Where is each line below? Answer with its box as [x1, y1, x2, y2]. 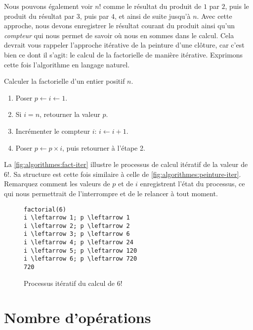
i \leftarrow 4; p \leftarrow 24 [24, 239, 133, 246]
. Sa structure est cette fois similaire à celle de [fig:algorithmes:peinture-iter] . [9, 168, 241, 179]
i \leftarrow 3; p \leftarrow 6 [24, 230, 130, 238]
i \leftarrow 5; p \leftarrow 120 [24, 247, 137, 254]
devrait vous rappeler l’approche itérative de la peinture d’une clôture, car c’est [4, 40, 245, 50]
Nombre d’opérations [4, 307, 151, 327]
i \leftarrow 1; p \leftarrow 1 [24, 214, 130, 221]
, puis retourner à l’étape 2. [62, 142, 145, 153]
